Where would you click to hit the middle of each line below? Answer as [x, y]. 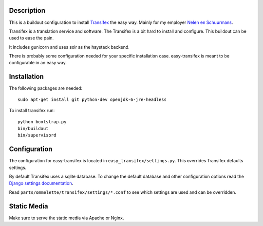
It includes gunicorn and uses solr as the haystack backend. [69, 47]
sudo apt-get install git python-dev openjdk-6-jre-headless [92, 99]
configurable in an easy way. [38, 63]
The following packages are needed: [46, 88]
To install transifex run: [32, 111]
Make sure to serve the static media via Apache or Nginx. [66, 218]
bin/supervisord [37, 135]
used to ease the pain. [31, 38]
